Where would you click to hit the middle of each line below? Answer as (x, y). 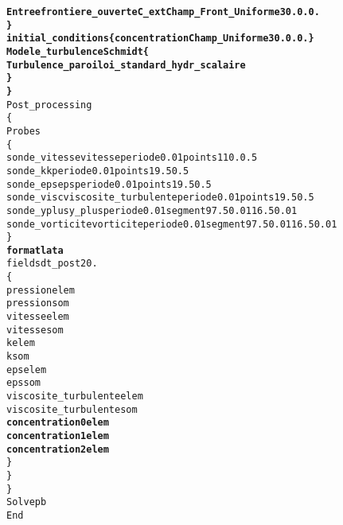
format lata (35, 250)
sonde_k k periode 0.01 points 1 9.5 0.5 (98, 171)
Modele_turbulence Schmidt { (78, 51)
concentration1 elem (58, 436)
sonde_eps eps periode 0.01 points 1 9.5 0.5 (109, 184)
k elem (21, 343)
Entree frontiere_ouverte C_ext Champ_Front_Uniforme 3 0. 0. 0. (163, 12)
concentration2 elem (58, 449)
